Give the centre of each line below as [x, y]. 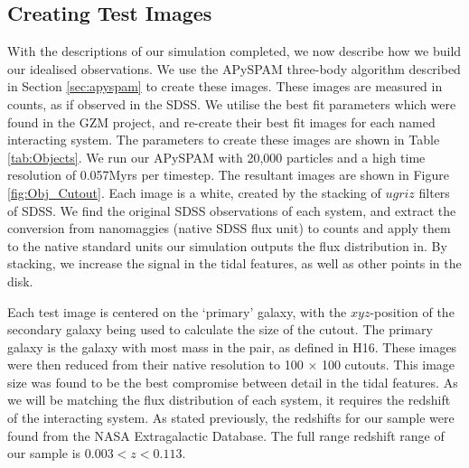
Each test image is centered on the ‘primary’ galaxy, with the [177, 311]
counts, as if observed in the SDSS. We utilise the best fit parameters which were [232, 103]
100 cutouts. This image [388, 365]
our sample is [44, 453]
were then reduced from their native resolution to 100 [155, 365]
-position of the [412, 311]
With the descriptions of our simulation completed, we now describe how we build [234, 51]
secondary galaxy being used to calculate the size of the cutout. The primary [220, 329]
